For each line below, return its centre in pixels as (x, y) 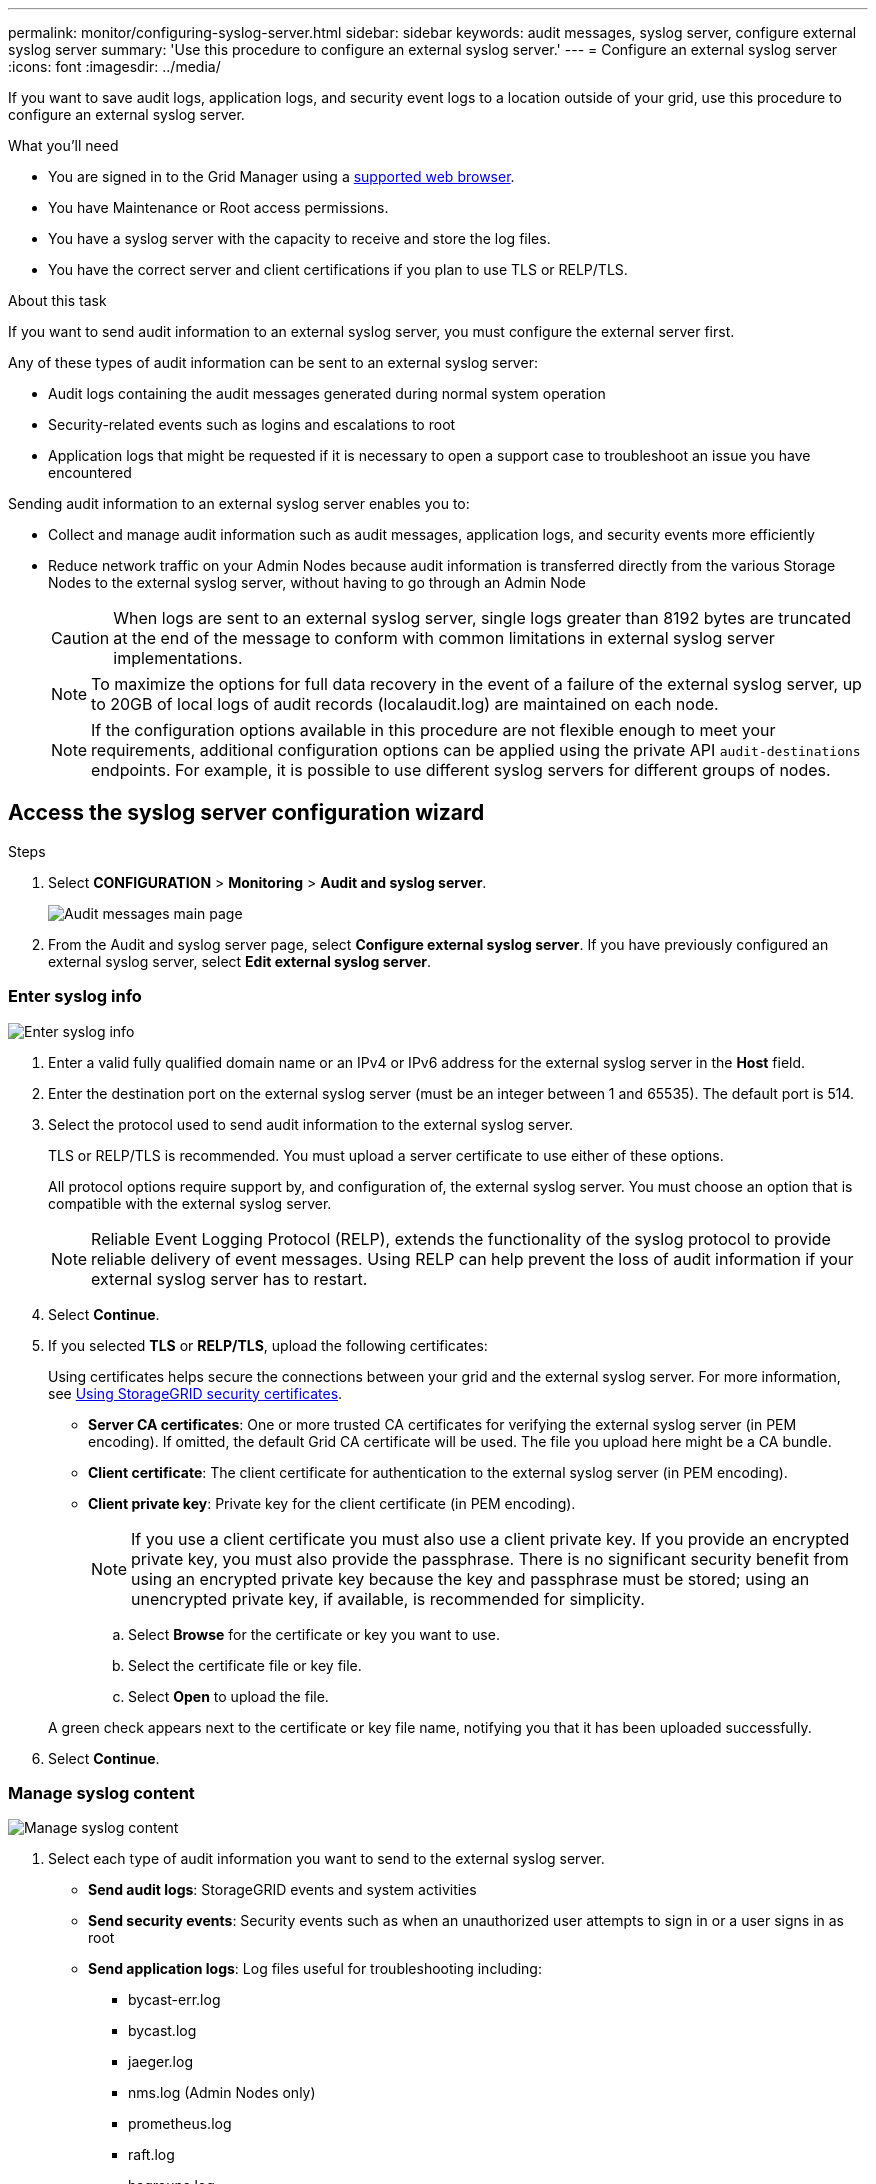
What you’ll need (63, 145)
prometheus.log (180, 2124)
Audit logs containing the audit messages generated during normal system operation (327, 393)
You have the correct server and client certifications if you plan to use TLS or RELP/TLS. (338, 269)
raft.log (151, 2155)
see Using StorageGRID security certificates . (195, 1393)
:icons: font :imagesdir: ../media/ (114, 66)
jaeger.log (160, 2062)
